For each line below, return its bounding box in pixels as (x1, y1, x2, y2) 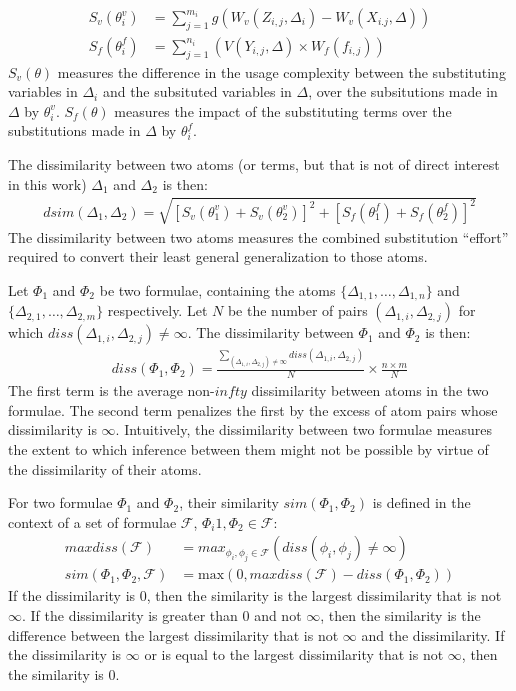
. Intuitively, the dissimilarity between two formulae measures (115, 419, 493, 440)
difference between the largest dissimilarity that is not (8, 624, 339, 645)
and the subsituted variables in (102, 81, 292, 102)
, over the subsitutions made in (308, 81, 498, 102)
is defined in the (372, 492, 471, 513)
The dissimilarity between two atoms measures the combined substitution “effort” (8, 226, 509, 247)
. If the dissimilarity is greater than (22, 605, 238, 625)
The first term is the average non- (8, 380, 215, 401)
